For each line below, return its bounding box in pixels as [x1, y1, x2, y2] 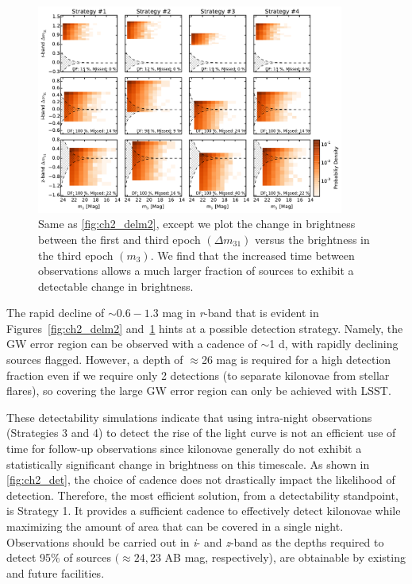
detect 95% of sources [6, 549, 111, 566]
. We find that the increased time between [150, 246, 355, 263]
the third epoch [38, 246, 114, 263]
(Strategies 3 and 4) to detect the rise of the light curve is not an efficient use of [6, 424, 396, 441]
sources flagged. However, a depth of [6, 351, 183, 368]
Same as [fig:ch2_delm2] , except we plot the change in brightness [38, 215, 356, 232]
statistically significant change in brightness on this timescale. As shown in [6, 455, 370, 472]
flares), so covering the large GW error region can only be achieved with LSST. [6, 382, 391, 399]
